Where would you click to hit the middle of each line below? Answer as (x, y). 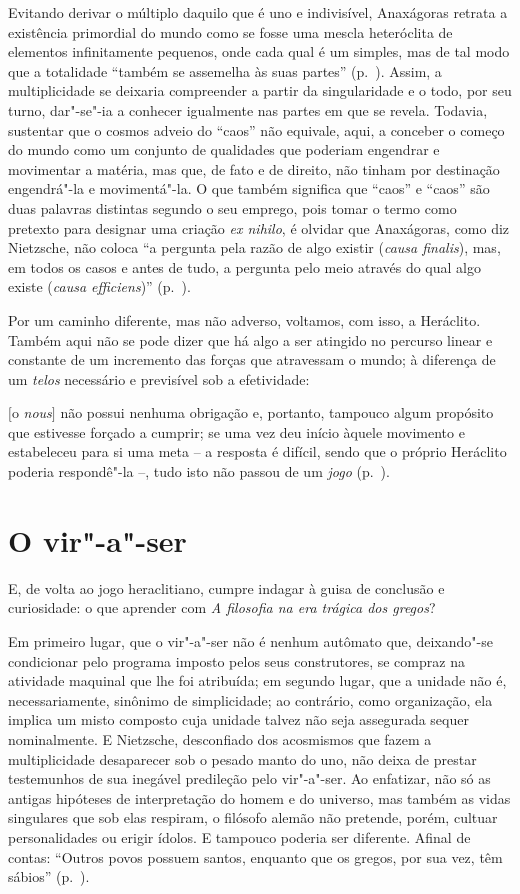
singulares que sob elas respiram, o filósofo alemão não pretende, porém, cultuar (253, 817)
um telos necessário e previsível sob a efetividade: (159, 378)
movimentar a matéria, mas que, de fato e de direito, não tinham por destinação (254, 168)
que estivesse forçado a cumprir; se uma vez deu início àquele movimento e (236, 431)
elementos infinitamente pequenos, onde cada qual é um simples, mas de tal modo (259, 51)
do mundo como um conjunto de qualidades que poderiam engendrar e (224, 149)
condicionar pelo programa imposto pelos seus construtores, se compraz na (236, 660)
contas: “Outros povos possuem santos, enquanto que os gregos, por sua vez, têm (255, 856)
